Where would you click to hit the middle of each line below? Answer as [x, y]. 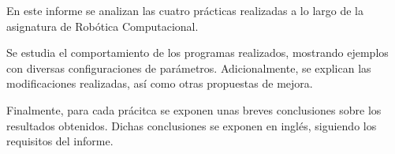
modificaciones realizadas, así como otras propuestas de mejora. [160, 83]
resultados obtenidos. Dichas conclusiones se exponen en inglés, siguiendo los [192, 125]
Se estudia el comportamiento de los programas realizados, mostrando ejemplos [197, 53]
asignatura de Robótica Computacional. [102, 26]
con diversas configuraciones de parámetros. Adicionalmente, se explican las [189, 68]
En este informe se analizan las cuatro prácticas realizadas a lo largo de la [185, 10]
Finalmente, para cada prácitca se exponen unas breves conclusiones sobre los [194, 109]
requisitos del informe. [60, 141]
